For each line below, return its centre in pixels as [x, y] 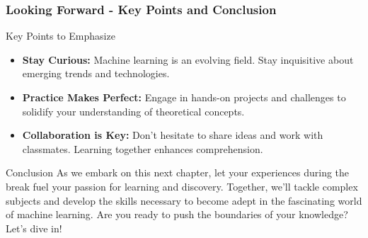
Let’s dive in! [34, 228]
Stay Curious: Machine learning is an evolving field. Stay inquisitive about [188, 59]
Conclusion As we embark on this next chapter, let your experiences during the [178, 172]
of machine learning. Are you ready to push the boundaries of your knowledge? [177, 214]
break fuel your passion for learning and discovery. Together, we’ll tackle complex [182, 186]
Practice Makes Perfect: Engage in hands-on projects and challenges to [184, 97]
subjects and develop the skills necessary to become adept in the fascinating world [184, 200]
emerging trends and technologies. [96, 73]
